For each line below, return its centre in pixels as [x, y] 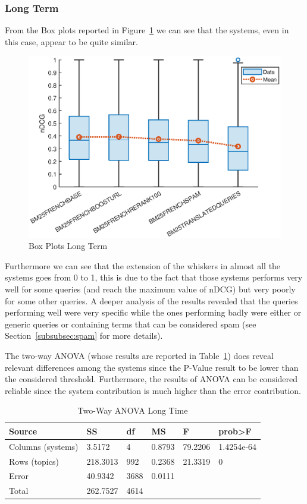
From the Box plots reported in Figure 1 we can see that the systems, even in [147, 30]
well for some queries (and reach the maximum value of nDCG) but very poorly [150, 289]
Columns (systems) [44, 446]
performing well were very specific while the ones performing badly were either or [153, 312]
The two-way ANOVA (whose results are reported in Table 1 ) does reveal [139, 355]
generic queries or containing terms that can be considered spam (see [131, 324]
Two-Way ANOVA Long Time [133, 410]
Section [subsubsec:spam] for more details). [84, 336]
